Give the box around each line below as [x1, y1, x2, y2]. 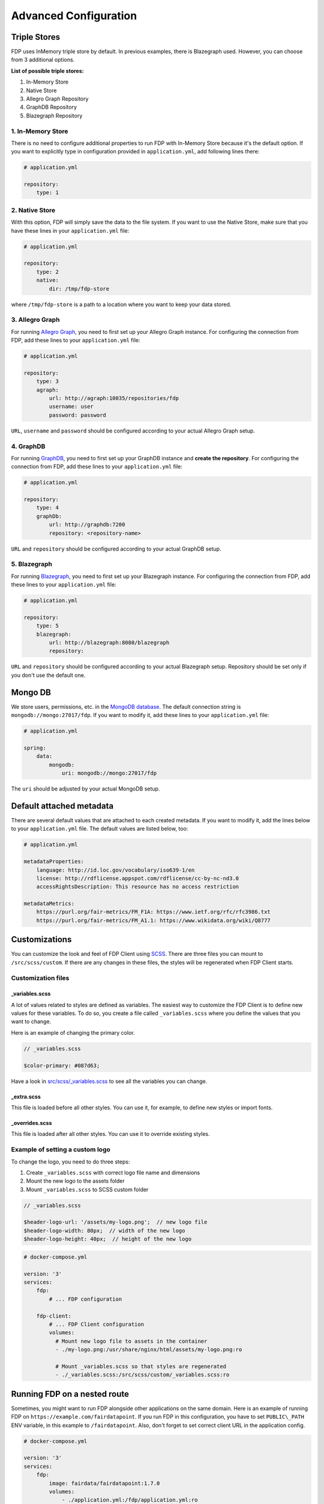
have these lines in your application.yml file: [11, 227, 130, 234]
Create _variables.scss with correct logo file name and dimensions [26, 1169, 200, 1176]
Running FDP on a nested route [11, 1388, 129, 1399]
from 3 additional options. [11, 56, 75, 63]
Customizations [11, 934, 72, 945]
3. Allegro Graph [11, 316, 60, 324]
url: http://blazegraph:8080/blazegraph [49, 640, 170, 646]
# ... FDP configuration [49, 1295, 122, 1302]
